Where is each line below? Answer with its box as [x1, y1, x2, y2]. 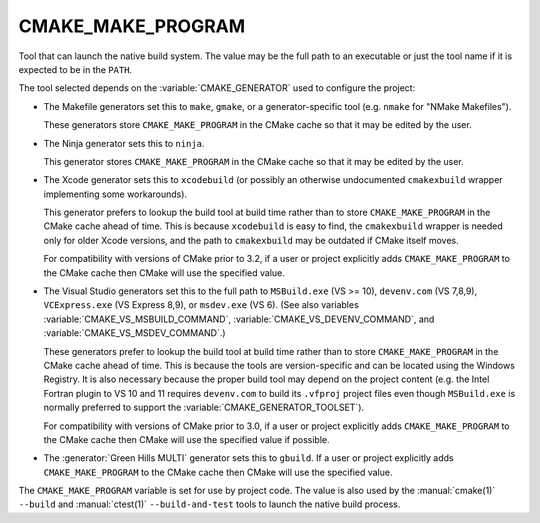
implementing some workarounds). [43, 188, 188, 200]
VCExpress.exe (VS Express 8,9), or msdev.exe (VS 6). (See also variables [43, 299, 359, 311]
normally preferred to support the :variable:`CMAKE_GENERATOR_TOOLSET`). [43, 401, 365, 414]
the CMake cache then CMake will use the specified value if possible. [43, 433, 330, 445]
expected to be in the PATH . [18, 63, 133, 75]
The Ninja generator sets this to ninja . [43, 137, 205, 149]
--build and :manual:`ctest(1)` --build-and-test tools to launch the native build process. [18, 498, 401, 510]
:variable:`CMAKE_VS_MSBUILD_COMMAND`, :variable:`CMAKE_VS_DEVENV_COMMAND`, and [43, 313, 435, 325]
